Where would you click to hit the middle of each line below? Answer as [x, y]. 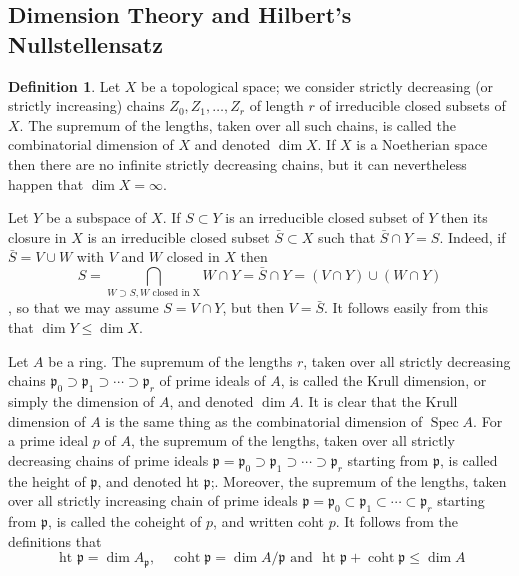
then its [464, 217]
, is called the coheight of [125, 521]
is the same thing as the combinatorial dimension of [264, 420]
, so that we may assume [83, 307]
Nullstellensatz [85, 43]
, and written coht [268, 521]
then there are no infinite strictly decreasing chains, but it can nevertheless [237, 163]
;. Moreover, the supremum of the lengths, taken [358, 480]
